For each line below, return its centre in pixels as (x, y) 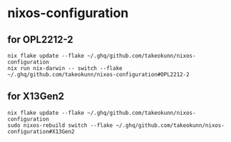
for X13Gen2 (36, 97)
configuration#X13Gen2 (41, 131)
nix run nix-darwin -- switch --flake (65, 69)
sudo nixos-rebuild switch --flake (60, 125)
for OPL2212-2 (40, 40)
